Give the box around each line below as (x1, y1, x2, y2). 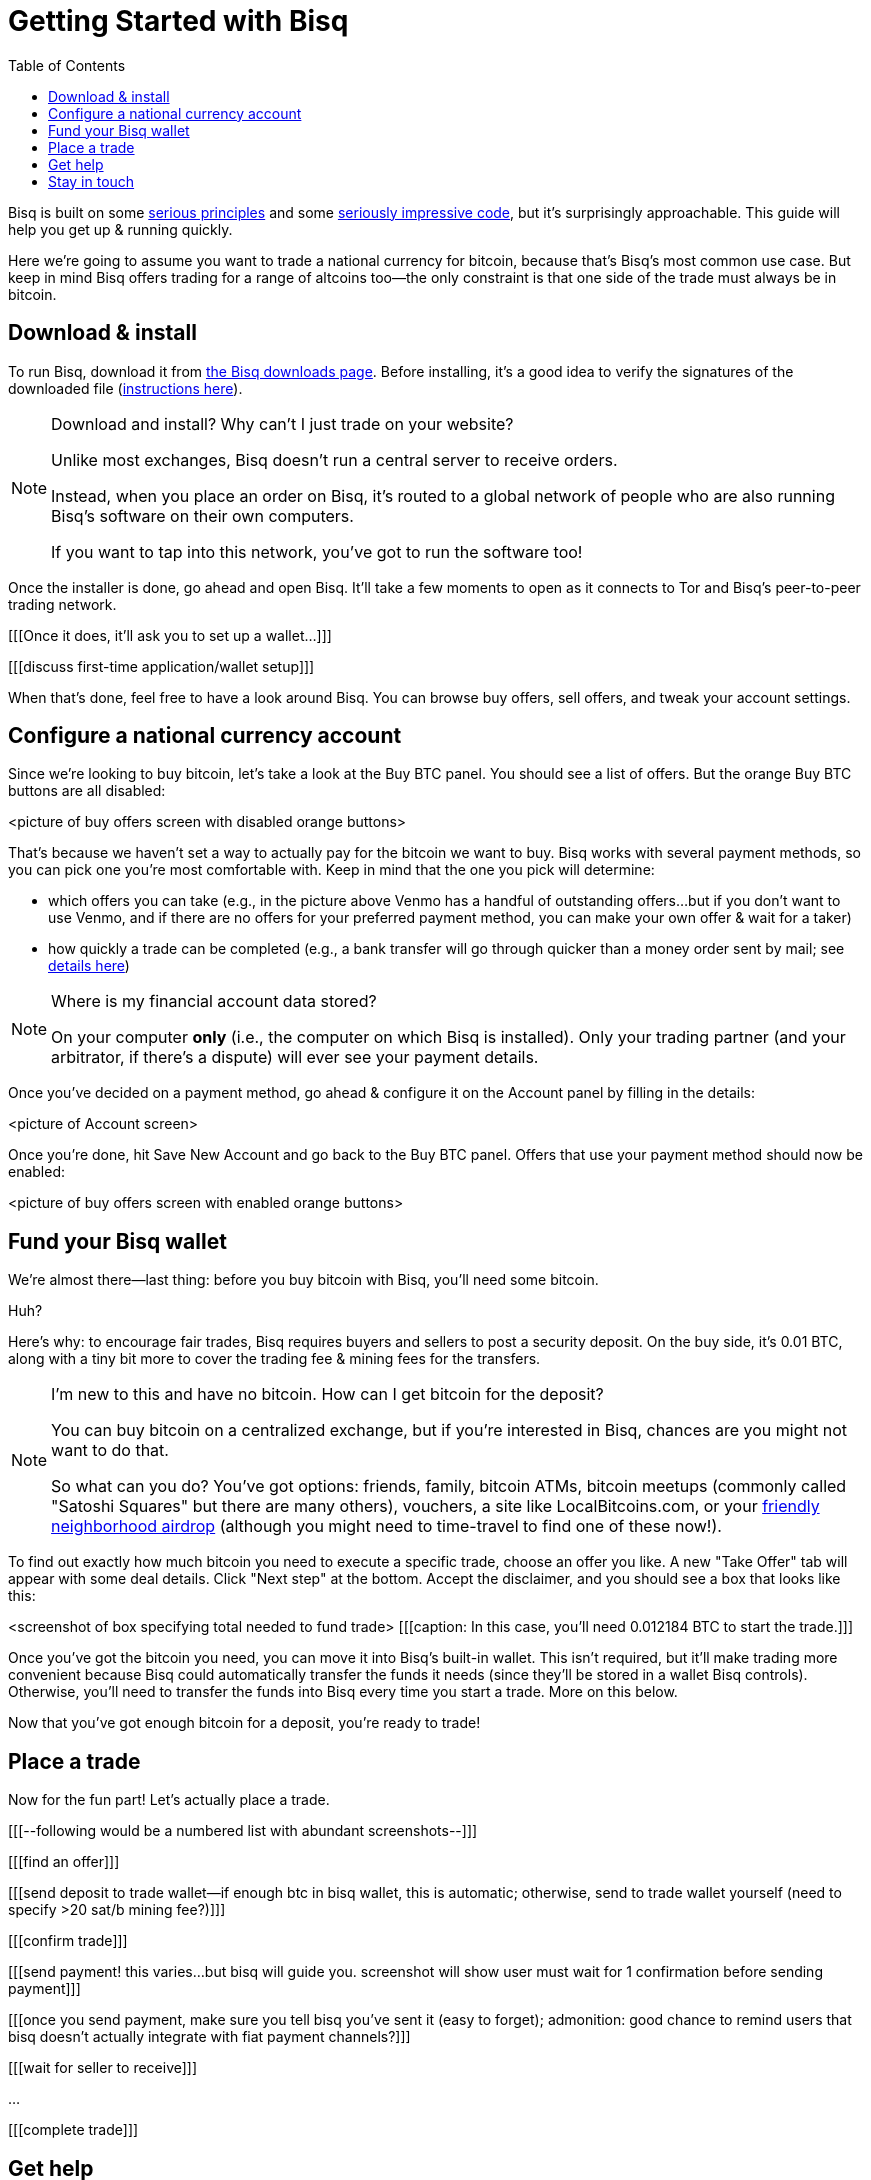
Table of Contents (8, 56, 126, 74)
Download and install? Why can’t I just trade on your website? (51, 413, 514, 434)
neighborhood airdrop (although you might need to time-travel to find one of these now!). (51, 1516, 722, 1537)
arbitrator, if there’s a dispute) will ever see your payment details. (51, 1047, 539, 1068)
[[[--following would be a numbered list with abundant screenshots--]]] (8, 1822, 478, 1840)
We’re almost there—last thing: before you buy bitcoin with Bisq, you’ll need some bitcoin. (8, 1271, 599, 1289)
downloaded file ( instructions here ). (8, 379, 243, 397)
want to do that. (51, 1440, 169, 1461)
